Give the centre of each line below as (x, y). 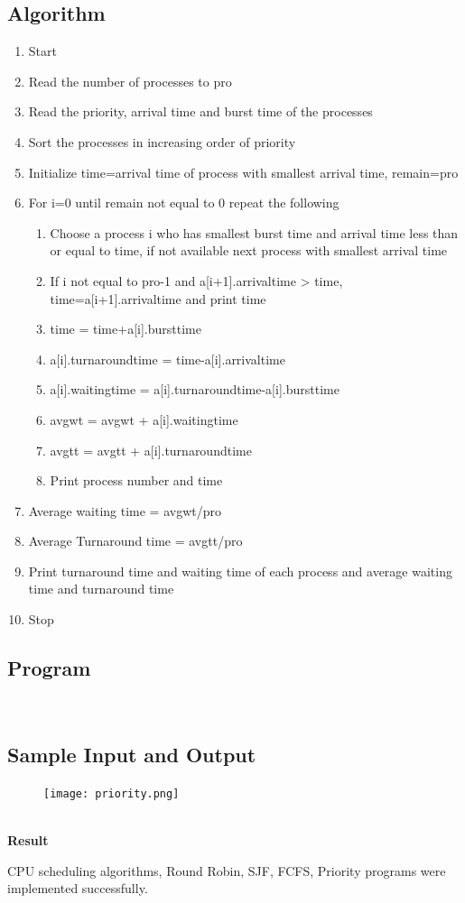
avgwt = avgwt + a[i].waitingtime (144, 419)
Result (28, 839)
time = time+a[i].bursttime (126, 329)
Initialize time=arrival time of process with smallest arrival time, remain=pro (243, 172)
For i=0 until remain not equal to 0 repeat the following (184, 203)
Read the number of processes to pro (130, 81)
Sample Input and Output (132, 754)
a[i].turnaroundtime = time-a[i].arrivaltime (167, 359)
